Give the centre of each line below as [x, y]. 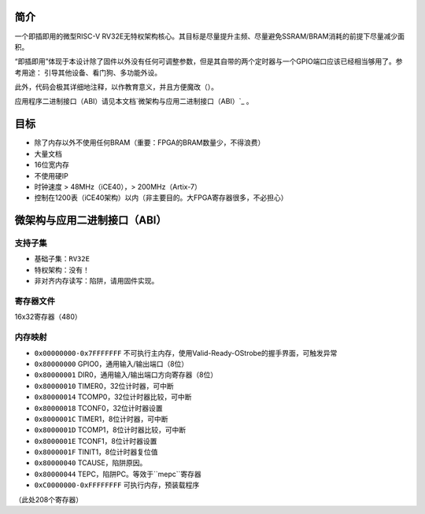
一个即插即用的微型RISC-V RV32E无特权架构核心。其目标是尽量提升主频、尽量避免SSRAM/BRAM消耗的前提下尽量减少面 [210, 36]
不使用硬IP [51, 176]
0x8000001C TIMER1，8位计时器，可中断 [101, 419]
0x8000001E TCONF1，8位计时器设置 [96, 441]
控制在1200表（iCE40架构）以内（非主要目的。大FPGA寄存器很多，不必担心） [161, 198]
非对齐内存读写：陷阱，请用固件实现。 [96, 281]
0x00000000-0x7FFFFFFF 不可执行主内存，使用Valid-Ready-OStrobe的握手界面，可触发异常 [186, 353]
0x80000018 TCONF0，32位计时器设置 [98, 408]
